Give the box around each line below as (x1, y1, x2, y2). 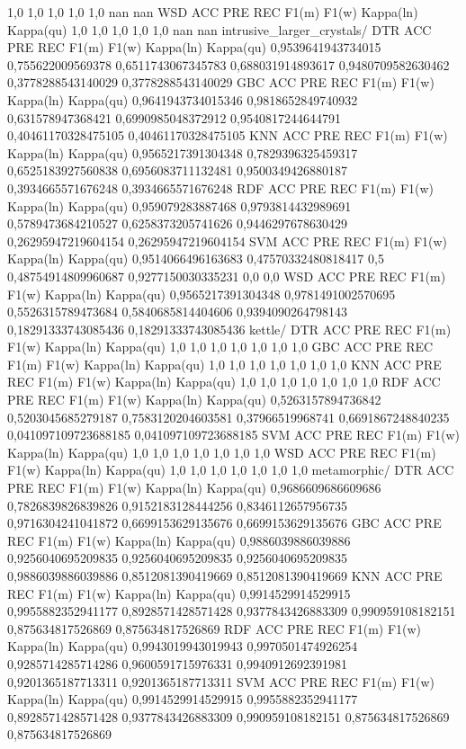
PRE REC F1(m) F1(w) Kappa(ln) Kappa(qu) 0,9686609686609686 (7, 478, 381, 497)
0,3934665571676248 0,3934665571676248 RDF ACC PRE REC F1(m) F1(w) (7, 178, 435, 197)
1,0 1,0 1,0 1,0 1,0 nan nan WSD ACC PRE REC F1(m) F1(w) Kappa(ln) (7, 3, 418, 21)
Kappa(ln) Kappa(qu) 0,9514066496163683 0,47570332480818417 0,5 (7, 249, 384, 268)
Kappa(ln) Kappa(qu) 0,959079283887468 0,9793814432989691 (7, 196, 352, 215)
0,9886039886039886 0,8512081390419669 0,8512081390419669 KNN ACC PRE (7, 566, 443, 584)
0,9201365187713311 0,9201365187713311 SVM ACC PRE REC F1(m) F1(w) (7, 672, 435, 691)
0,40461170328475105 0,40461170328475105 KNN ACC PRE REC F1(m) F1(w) (7, 126, 448, 145)
